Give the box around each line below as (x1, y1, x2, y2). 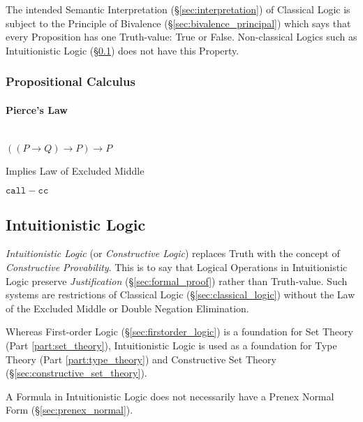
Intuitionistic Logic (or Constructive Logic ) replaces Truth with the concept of (6, 246, 340, 261)
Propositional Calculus (6, 73, 135, 90)
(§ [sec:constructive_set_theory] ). (6, 365, 147, 380)
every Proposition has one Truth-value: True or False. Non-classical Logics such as (6, 29, 357, 44)
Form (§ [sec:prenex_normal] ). (6, 402, 133, 417)
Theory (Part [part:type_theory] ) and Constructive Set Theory (6, 351, 276, 366)
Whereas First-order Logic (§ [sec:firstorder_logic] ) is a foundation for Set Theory (6, 324, 353, 339)
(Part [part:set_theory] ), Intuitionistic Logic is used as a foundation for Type (6, 337, 337, 352)
